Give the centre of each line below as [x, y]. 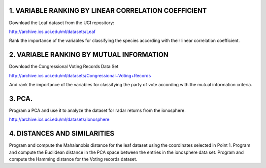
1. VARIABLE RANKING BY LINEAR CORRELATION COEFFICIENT [108, 11]
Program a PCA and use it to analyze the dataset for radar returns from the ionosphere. [97, 110]
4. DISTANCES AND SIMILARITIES [62, 134]
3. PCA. [21, 99]
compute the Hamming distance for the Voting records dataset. [73, 159]
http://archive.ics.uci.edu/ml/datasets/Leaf [52, 32]
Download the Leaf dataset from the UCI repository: [62, 23]
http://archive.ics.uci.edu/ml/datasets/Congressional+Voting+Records [80, 75]
